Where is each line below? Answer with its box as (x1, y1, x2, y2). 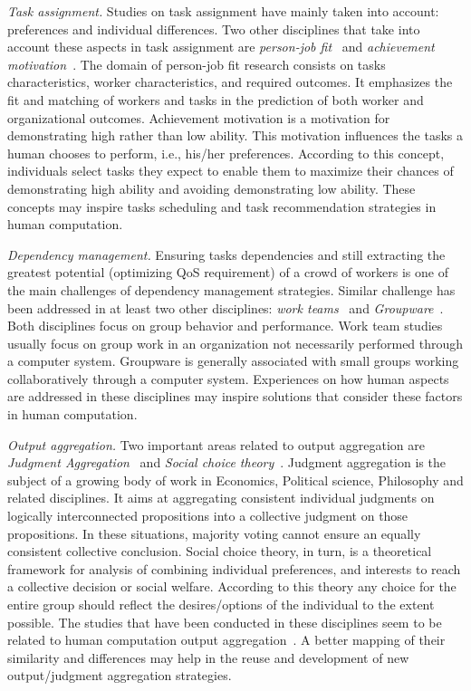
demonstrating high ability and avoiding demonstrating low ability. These (7, 178, 416, 197)
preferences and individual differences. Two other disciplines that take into (7, 19, 420, 38)
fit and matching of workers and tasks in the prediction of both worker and (7, 90, 424, 109)
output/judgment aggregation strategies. (7, 666, 232, 685)
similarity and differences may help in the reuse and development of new (7, 648, 409, 667)
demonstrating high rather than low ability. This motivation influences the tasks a (7, 126, 463, 145)
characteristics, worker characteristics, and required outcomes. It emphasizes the (7, 72, 453, 91)
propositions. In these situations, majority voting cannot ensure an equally (7, 523, 421, 542)
